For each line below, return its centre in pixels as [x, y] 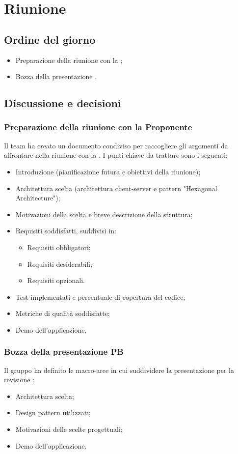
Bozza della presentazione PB [64, 352]
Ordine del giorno [50, 39]
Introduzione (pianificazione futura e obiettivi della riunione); [108, 171]
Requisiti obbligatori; [59, 247]
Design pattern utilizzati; [53, 412]
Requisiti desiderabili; [60, 264]
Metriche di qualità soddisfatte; [63, 313]
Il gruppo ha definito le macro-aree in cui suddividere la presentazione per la [119, 370]
